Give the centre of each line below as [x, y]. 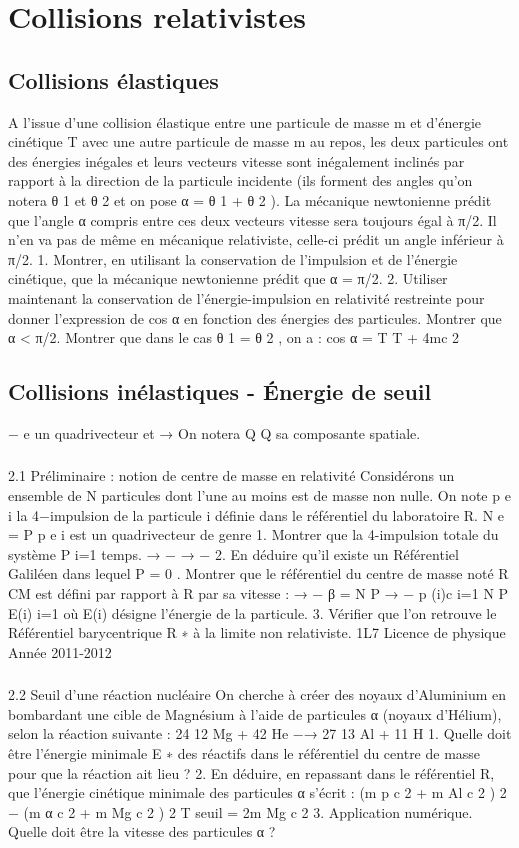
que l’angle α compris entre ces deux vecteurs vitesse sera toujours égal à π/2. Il [252, 219]
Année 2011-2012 [60, 651]
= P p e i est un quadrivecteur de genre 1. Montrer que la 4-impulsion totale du [253, 534]
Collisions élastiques [113, 79]
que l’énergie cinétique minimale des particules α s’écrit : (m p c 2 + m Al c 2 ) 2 [257, 792]
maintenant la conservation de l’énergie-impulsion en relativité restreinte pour [246, 297]
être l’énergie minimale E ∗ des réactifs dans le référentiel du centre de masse [244, 753]
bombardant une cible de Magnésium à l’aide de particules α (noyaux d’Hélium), [255, 713]
